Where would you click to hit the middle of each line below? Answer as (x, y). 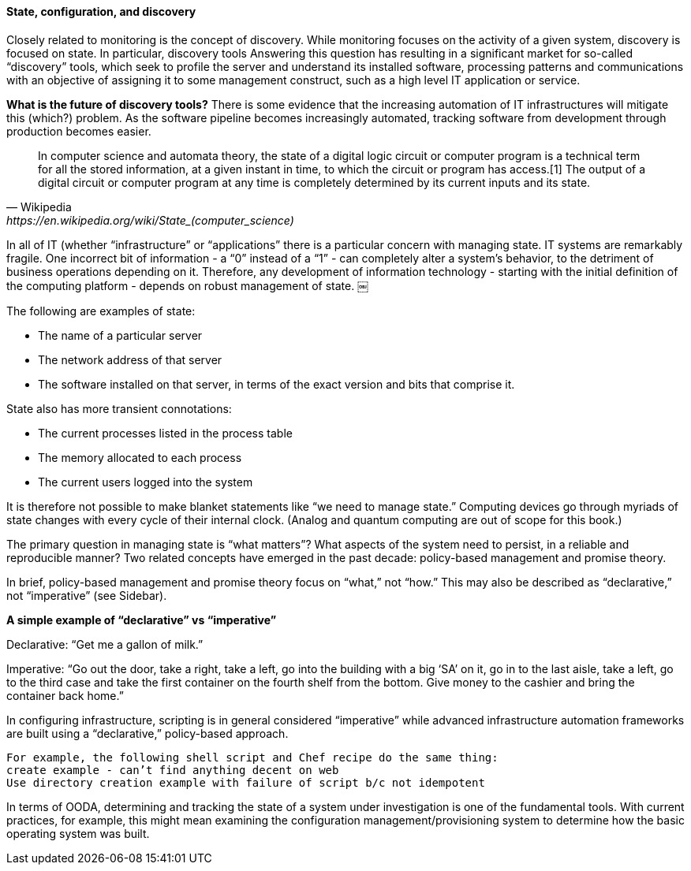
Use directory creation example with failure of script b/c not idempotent (246, 782)
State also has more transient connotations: (119, 408)
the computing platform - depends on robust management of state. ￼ (188, 285)
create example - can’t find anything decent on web (173, 770)
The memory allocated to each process (140, 457)
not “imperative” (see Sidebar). (87, 595)
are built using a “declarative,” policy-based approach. (148, 733)
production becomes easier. (79, 131)
